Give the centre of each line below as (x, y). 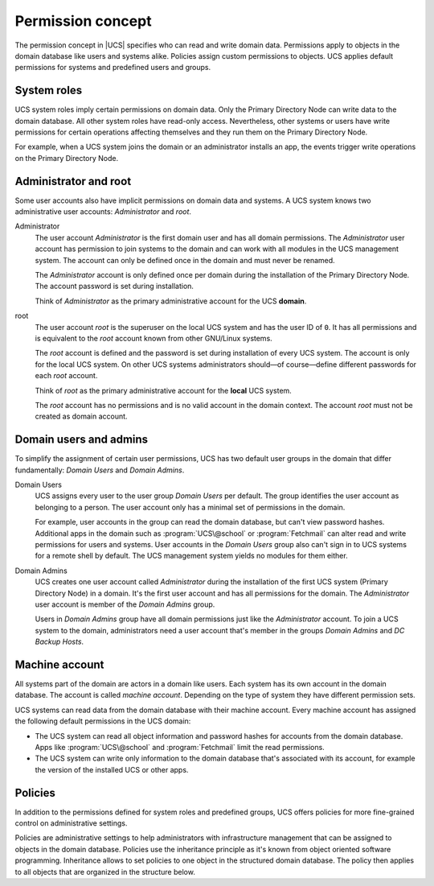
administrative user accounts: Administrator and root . (103, 212)
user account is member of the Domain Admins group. (125, 604)
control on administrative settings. (71, 823)
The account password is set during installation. (115, 286)
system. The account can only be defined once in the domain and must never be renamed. (185, 260)
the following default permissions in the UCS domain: (103, 721)
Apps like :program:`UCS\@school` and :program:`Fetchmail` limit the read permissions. (180, 747)
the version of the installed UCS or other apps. (112, 769)
